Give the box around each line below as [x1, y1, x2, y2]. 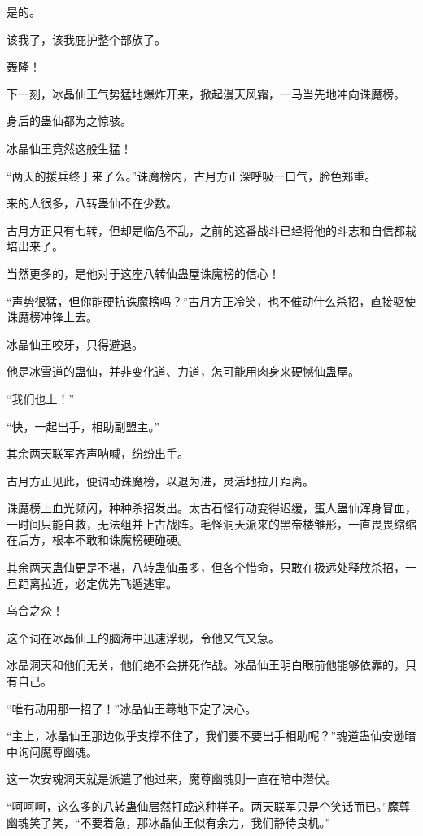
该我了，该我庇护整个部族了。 [7, 30, 166, 47]
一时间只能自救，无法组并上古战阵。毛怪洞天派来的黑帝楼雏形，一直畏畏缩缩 [7, 515, 416, 532]
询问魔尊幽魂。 [17, 742, 98, 760]
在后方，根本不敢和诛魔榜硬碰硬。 [7, 531, 189, 548]
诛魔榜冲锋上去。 [7, 308, 98, 325]
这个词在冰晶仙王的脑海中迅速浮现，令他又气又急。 [7, 629, 280, 646]
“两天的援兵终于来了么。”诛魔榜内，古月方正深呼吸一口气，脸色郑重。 [7, 167, 377, 184]
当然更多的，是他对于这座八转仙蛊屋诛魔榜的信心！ [7, 264, 280, 281]
